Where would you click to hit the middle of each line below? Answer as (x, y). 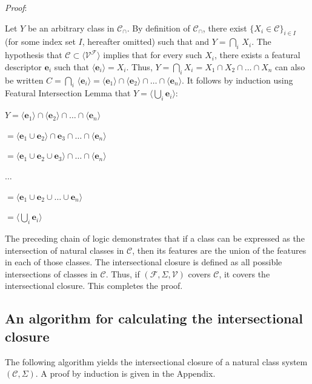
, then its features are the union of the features (219, 250)
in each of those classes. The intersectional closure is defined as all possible (144, 262)
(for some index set (40, 41)
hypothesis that (34, 55)
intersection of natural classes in (65, 250)
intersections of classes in (51, 273)
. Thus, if (123, 273)
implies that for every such (153, 55)
